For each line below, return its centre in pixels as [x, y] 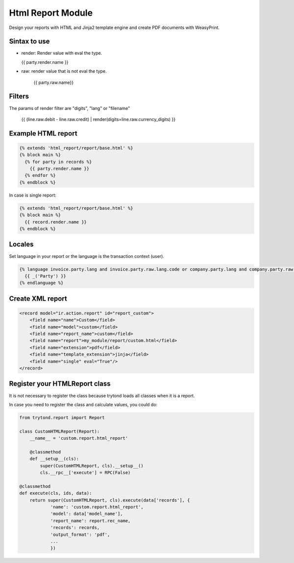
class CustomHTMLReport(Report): [60, 431]
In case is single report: [33, 195]
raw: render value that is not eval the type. [64, 71]
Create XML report [38, 298]
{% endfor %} [40, 175]
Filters [19, 97]
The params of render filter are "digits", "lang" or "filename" [70, 108]
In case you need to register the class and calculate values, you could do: [83, 404]
